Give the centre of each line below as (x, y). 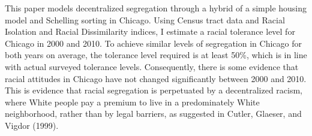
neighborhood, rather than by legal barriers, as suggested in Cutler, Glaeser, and (153, 114)
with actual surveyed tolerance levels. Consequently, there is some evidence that (152, 66)
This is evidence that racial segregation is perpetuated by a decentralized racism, (154, 90)
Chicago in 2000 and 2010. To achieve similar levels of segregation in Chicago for (153, 43)
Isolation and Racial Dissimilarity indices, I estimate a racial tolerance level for (150, 31)
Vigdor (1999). (32, 125)
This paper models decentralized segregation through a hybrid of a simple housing (156, 8)
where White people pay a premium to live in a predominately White (132, 102)
